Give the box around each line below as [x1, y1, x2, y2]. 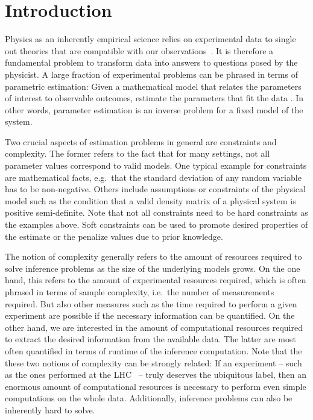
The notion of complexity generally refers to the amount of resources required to [5, 250, 302, 263]
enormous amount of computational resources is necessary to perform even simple [5, 380, 306, 392]
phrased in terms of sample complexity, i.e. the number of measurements [5, 286, 274, 298]
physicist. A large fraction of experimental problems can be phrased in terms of [5, 67, 298, 80]
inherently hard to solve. [5, 403, 95, 416]
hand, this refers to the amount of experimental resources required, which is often [5, 274, 306, 286]
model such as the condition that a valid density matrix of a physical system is [5, 194, 296, 207]
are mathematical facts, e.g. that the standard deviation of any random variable [5, 171, 302, 183]
